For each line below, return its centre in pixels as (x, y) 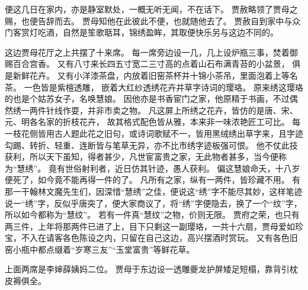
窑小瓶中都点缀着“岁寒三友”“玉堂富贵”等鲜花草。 (100, 249)
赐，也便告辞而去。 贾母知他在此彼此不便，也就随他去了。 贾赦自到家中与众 (153, 20)
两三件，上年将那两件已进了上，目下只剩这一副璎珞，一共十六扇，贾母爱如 (150, 226)
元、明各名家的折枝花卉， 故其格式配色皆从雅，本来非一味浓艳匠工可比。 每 (153, 122)
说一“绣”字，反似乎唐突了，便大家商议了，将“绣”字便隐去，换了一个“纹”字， (153, 203)
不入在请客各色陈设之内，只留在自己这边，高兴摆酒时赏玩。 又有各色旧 (159, 238)
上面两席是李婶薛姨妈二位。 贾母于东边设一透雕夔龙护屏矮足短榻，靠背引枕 (151, 269)
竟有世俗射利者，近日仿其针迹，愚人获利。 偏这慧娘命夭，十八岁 (174, 168)
